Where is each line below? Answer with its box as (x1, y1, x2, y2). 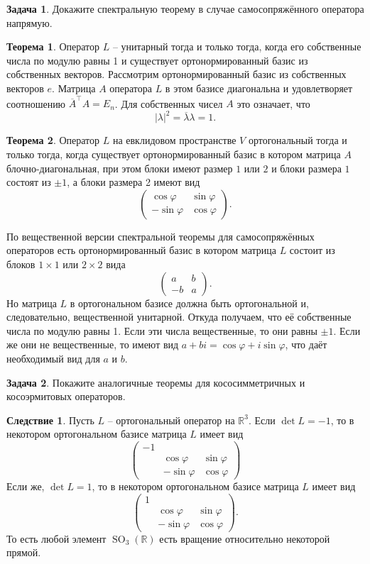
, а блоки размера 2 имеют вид (67, 175, 200, 189)
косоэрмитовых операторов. (6, 389, 126, 404)
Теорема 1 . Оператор (6, 39, 100, 54)
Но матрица (6, 295, 57, 310)
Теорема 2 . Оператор (6, 133, 100, 148)
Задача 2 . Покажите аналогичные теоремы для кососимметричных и (6, 375, 305, 389)
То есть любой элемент (6, 531, 107, 546)
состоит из (289, 243, 335, 258)
